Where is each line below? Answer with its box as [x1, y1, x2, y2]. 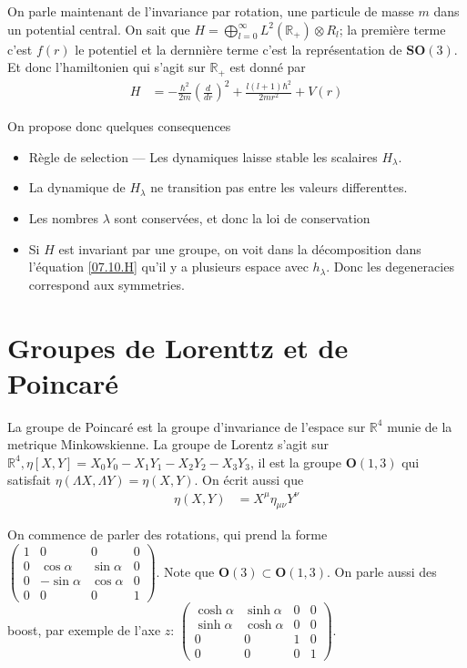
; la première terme [339, 19, 446, 38]
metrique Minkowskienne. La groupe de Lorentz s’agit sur [7, 435, 330, 454]
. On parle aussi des [326, 561, 437, 581]
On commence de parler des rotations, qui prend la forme [7, 525, 328, 544]
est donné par [229, 57, 306, 77]
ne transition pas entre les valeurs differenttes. [150, 178, 408, 197]
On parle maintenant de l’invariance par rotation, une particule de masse [7, 2, 414, 20]
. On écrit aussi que [194, 470, 304, 489]
